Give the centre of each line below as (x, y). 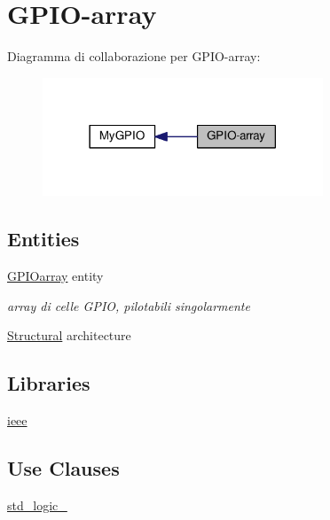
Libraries (49, 383)
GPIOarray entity (55, 276)
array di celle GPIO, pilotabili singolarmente (129, 305)
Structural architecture (69, 335)
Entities (43, 239)
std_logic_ (37, 504)
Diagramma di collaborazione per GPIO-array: (134, 56)
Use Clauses (63, 468)
